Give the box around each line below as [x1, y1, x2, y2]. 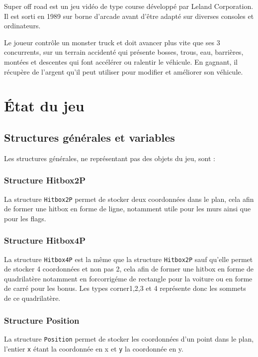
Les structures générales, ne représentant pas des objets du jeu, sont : [4, 153, 215, 163]
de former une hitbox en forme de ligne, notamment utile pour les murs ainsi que [4, 203, 251, 214]
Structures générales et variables [4, 129, 175, 145]
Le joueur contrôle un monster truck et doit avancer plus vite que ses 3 [4, 37, 220, 47]
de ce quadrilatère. [4, 293, 61, 303]
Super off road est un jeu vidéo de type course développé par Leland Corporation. [4, 1, 254, 11]
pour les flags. [4, 213, 46, 223]
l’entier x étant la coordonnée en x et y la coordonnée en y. [4, 343, 183, 354]
